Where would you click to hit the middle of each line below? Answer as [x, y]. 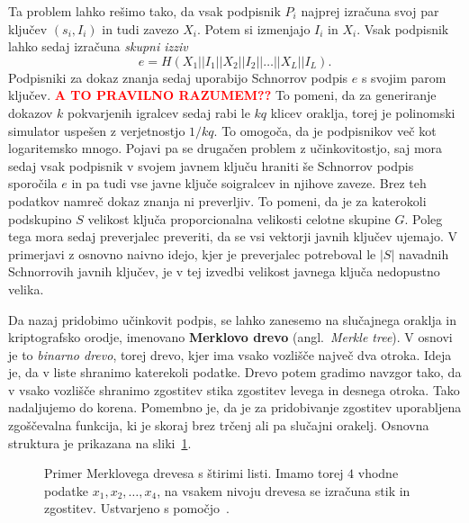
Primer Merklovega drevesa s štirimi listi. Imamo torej [194, 473]
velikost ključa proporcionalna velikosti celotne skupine [239, 218]
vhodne [378, 473]
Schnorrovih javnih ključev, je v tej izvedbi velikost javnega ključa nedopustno [224, 271]
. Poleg [424, 218]
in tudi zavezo [140, 28]
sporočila [33, 183]
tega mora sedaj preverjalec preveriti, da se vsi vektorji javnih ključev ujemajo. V [233, 236]
